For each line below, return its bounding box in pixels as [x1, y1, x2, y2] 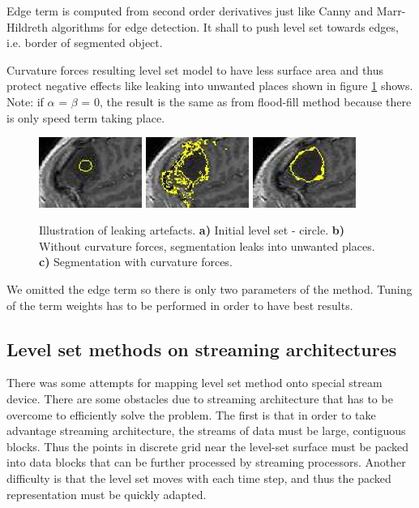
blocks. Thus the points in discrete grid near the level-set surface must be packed [6, 437, 409, 454]
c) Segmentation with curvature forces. [39, 253, 233, 270]
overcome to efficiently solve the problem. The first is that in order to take [6, 406, 376, 423]
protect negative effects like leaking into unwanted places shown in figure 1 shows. [6, 77, 413, 94]
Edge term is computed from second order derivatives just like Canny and [6, 2, 374, 19]
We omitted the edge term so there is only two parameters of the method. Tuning [6, 281, 413, 298]
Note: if [6, 93, 44, 110]
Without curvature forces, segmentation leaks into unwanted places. [39, 237, 375, 254]
